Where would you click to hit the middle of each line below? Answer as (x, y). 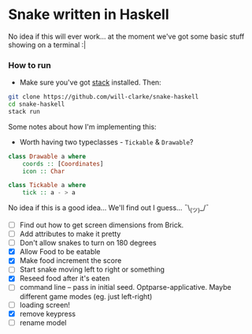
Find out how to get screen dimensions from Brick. (102, 225)
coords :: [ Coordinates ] (63, 163)
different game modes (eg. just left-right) (86, 296)
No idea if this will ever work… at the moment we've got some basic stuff (126, 36)
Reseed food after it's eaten (65, 279)
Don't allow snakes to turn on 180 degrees (88, 243)
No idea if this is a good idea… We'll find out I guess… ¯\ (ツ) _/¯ (109, 209)
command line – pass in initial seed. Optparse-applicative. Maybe (125, 287)
